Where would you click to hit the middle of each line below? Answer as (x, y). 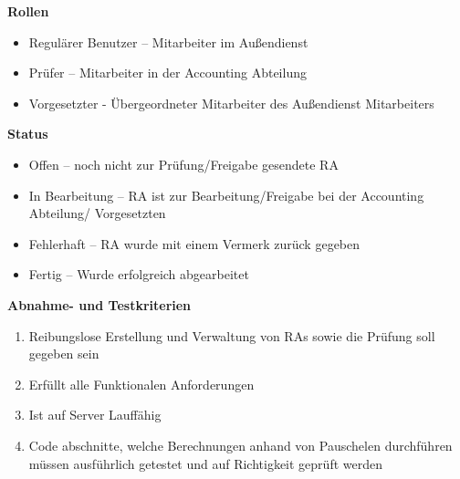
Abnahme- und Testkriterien (99, 304)
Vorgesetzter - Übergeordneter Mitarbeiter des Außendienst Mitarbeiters (231, 103)
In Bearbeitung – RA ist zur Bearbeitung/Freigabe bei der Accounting (226, 195)
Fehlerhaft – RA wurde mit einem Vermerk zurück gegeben (194, 243)
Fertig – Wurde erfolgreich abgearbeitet (139, 274)
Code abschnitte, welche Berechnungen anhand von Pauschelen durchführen (240, 445)
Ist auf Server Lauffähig (95, 415)
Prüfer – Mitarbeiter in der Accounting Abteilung (167, 73)
